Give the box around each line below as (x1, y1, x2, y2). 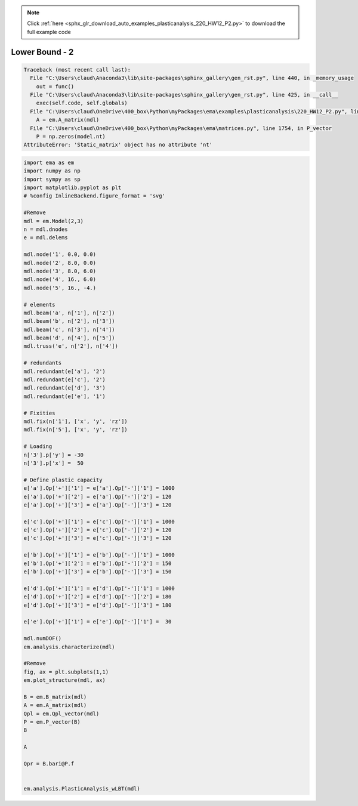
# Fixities (23, 409, 55, 416)
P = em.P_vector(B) (23, 719, 81, 725)
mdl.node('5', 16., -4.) (23, 284, 97, 291)
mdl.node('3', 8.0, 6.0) (23, 267, 97, 274)
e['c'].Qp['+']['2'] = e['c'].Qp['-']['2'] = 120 (23, 527, 172, 533)
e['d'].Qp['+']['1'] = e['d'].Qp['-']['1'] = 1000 (23, 585, 175, 592)
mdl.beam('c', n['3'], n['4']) (23, 326, 116, 333)
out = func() (36, 83, 75, 89)
